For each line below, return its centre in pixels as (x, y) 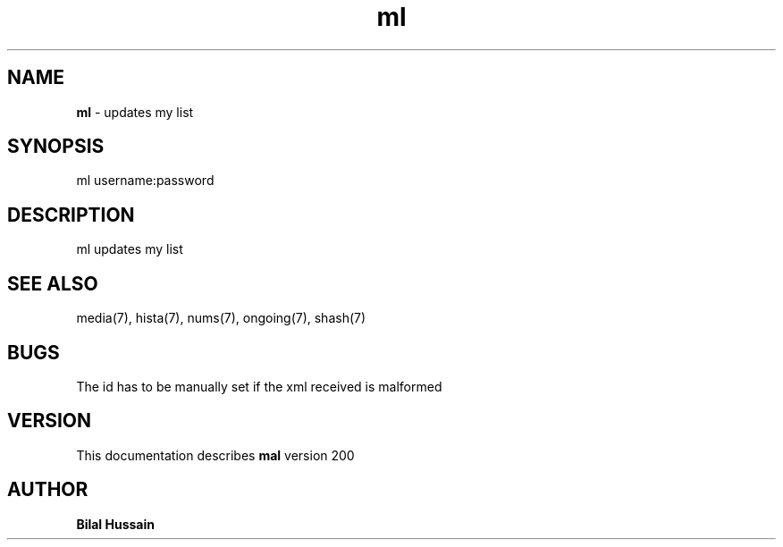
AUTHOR (48, 490)
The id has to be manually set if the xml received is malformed (259, 386)
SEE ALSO (53, 283)
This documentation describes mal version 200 (215, 455)
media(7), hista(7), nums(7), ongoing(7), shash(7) (221, 318)
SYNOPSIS (56, 147)
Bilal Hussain (115, 524)
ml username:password (145, 181)
